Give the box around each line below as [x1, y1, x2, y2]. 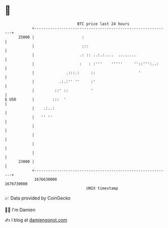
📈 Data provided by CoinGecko [5, 195, 71, 201]
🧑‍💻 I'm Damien [5, 207, 36, 213]
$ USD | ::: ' [5, 96, 66, 102]
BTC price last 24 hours [77, 21, 130, 26]
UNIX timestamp [86, 185, 118, 191]
